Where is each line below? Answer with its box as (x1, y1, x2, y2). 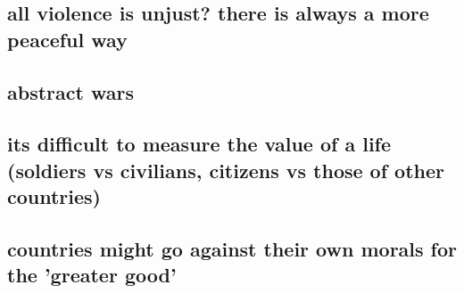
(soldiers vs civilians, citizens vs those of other (7, 156, 444, 183)
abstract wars (7, 77, 134, 105)
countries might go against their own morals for (7, 234, 457, 262)
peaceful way (7, 25, 128, 53)
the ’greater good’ (7, 261, 177, 289)
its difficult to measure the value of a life (7, 130, 392, 158)
